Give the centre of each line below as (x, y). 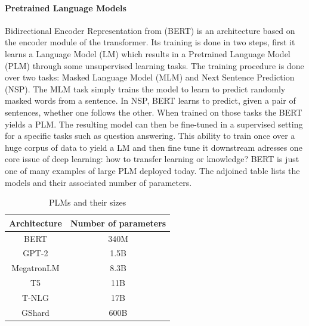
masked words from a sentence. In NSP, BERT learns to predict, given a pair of (150, 100)
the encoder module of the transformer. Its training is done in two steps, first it (150, 42)
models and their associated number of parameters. (98, 182)
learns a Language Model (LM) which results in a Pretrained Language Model (148, 53)
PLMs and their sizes (87, 202)
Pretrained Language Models (66, 7)
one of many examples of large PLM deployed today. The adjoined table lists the (152, 170)
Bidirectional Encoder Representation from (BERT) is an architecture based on (150, 30)
